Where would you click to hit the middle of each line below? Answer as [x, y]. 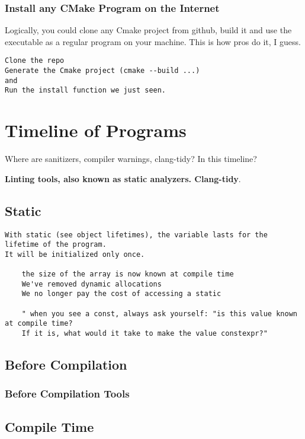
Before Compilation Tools [67, 394]
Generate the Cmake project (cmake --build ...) [102, 71]
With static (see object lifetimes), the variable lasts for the [136, 235]
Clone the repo [35, 61]
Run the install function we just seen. [86, 90]
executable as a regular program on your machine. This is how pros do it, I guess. [153, 41]
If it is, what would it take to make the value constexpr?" [145, 334]
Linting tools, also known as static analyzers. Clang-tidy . [123, 178]
